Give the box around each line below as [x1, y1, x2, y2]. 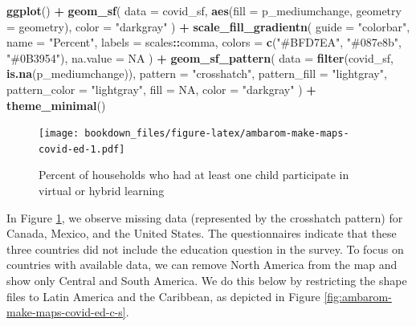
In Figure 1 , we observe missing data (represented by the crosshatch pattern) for [6, 209, 403, 226]
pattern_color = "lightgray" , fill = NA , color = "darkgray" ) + [6, 80, 316, 97]
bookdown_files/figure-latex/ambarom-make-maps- [84, 128, 349, 140]
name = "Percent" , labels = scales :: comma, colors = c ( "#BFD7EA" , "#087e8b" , [6, 34, 402, 51]
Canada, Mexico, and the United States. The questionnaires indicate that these [6, 225, 397, 242]
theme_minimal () [6, 96, 106, 113]
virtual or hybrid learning [39, 182, 165, 199]
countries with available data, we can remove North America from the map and [6, 256, 398, 273]
